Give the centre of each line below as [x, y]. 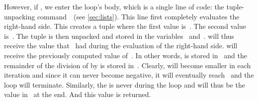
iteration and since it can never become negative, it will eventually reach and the [129, 75]
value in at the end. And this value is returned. [78, 94]
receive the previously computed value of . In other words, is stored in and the [126, 55]
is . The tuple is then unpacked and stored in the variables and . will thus [119, 36]
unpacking [20, 16]
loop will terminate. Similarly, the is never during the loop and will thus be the [125, 84]
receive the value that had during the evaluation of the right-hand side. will [121, 46]
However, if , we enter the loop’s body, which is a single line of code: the [114, 6]
